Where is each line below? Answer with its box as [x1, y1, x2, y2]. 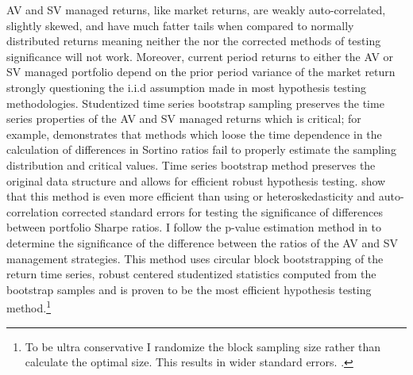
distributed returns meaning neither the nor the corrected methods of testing [6, 33, 381, 49]
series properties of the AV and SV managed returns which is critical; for [6, 110, 361, 127]
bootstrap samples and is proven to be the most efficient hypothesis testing [6, 281, 372, 297]
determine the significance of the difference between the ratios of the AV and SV [6, 234, 398, 251]
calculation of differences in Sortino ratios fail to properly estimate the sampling [6, 141, 396, 158]
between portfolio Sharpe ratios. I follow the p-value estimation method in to [6, 219, 382, 235]
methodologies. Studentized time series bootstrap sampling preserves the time [6, 94, 384, 111]
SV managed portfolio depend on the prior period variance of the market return [6, 63, 396, 80]
